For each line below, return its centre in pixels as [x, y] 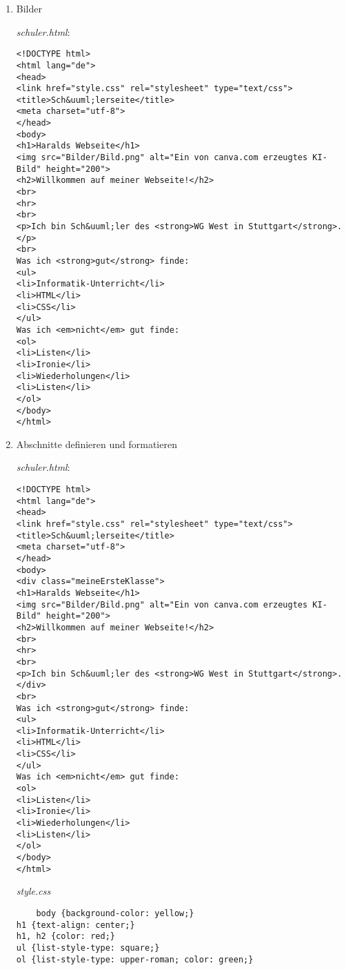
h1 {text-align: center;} [75, 925]
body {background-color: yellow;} [115, 913]
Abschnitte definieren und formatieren [96, 444]
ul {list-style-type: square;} [88, 948]
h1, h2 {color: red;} [65, 937]
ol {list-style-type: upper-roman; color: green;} [135, 959]
